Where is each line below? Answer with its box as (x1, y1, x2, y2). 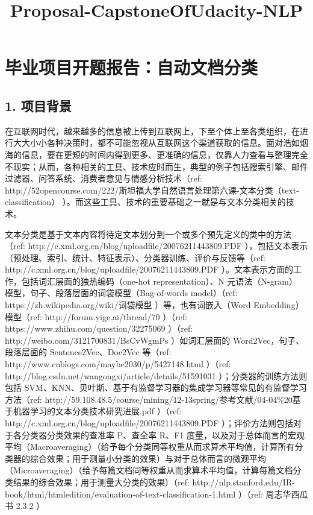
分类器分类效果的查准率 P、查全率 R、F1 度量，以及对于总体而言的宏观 (21, 428, 305, 441)
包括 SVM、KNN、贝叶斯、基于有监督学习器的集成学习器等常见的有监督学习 (5, 381, 307, 394)
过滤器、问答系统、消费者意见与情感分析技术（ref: (5, 172, 202, 185)
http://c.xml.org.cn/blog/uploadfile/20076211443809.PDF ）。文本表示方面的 (5, 263, 294, 276)
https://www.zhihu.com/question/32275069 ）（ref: (5, 322, 193, 335)
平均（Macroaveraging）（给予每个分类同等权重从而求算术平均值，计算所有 (5, 440, 295, 453)
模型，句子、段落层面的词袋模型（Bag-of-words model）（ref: (5, 286, 238, 299)
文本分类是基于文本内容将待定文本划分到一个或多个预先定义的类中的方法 (5, 227, 291, 240)
